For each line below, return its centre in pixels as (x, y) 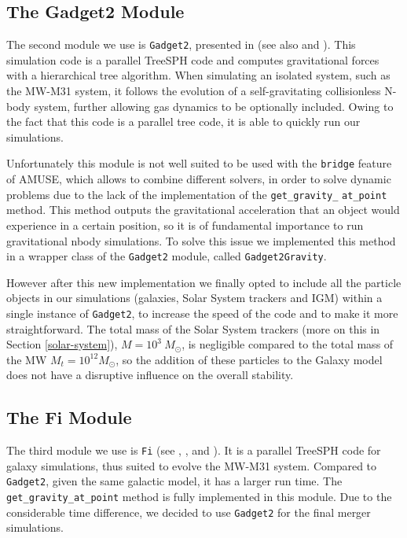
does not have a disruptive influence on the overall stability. (150, 375)
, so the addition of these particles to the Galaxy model (249, 359)
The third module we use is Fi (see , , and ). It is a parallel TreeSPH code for (194, 450)
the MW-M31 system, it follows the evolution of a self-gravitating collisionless (194, 91)
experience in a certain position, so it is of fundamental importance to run (185, 225)
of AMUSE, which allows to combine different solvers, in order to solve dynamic (199, 179)
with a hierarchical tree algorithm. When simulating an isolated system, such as (198, 75)
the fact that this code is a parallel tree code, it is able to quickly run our (183, 122)
